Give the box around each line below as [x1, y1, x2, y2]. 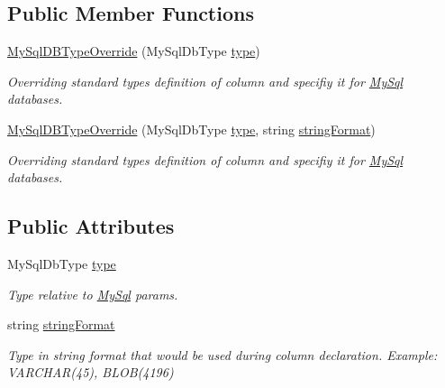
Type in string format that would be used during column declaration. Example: [7, 345, 438, 364]
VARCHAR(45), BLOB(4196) [7, 363, 174, 382]
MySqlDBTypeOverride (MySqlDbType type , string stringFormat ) [7, 119, 376, 138]
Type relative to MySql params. [7, 284, 178, 303]
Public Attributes [7, 212, 175, 240]
